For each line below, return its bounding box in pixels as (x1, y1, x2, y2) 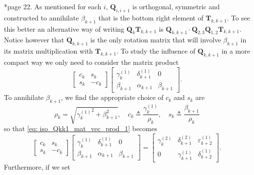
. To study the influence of (116, 46, 195, 56)
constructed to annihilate (4, 12, 79, 22)
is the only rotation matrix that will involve (90, 35, 221, 45)
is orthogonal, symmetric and (132, 1, 220, 11)
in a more (221, 46, 251, 56)
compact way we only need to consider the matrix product (4, 57, 179, 67)
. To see (227, 12, 250, 22)
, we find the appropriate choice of (61, 92, 164, 102)
